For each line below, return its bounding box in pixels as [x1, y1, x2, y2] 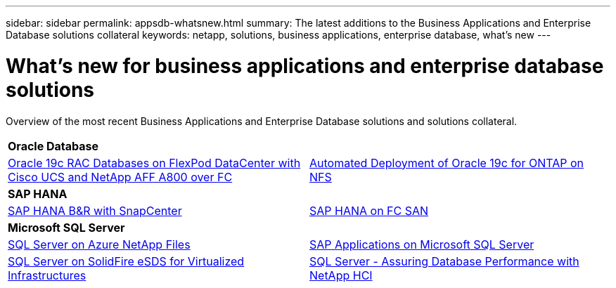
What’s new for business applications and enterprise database [6, 53, 604, 78]
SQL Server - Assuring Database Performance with [309, 254, 579, 268]
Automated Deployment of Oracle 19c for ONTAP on [309, 155, 584, 170]
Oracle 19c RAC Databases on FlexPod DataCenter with [8, 155, 301, 170]
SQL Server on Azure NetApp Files [8, 237, 191, 251]
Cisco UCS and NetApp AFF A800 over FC [8, 169, 233, 184]
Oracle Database [8, 138, 99, 153]
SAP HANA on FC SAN [309, 203, 429, 218]
